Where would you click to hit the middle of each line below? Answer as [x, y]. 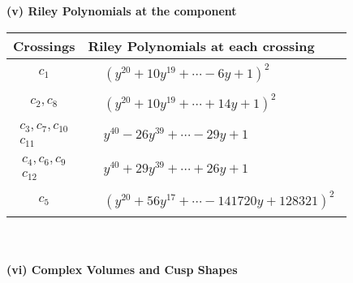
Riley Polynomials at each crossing [201, 45]
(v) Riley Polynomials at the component [122, 11]
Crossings [44, 45]
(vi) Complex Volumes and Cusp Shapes [122, 269]
